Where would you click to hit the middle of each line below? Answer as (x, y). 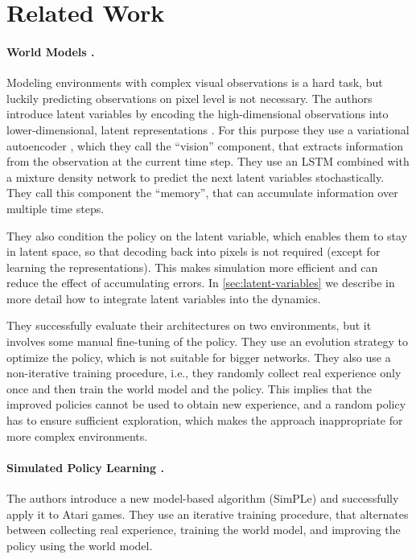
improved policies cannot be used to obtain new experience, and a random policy (206, 404)
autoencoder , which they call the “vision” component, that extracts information (205, 145)
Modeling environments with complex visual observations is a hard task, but (195, 82)
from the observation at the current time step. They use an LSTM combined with (208, 161)
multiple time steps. (56, 208)
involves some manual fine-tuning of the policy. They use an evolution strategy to (207, 341)
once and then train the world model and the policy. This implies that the (189, 388)
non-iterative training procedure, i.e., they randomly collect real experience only (204, 373)
